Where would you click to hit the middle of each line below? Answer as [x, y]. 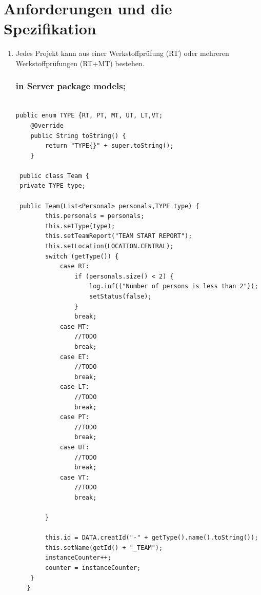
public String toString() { [78, 136]
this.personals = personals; [95, 216]
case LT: [74, 387]
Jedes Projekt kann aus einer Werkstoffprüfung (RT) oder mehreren [122, 53]
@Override [47, 125]
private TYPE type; [52, 186]
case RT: [74, 266]
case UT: [74, 447]
